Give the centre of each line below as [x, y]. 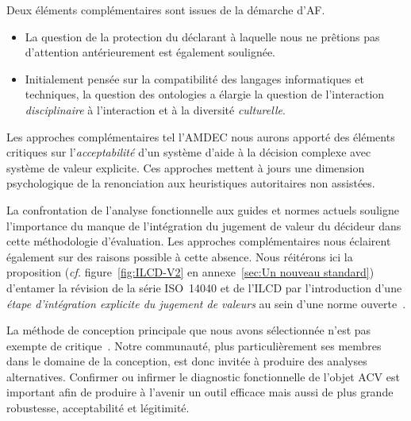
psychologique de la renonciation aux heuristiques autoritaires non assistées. [191, 183]
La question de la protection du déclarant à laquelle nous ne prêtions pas [202, 36]
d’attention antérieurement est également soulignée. [150, 52]
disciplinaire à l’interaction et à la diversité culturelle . [155, 109]
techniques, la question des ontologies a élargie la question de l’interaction [205, 94]
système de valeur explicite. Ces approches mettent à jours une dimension [186, 167]
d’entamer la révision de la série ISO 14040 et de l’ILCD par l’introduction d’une [204, 287]
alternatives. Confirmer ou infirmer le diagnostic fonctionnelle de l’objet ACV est [203, 376]
